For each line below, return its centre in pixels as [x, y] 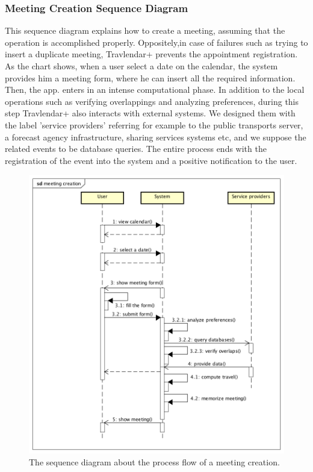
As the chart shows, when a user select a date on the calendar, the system [141, 66]
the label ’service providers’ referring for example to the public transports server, [154, 124]
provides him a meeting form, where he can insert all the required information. [150, 77]
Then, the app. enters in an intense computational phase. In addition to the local [155, 90]
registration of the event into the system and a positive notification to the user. [151, 160]
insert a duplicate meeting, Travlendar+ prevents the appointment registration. [151, 54]
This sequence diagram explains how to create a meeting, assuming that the [145, 30]
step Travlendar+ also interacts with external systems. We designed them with [150, 113]
